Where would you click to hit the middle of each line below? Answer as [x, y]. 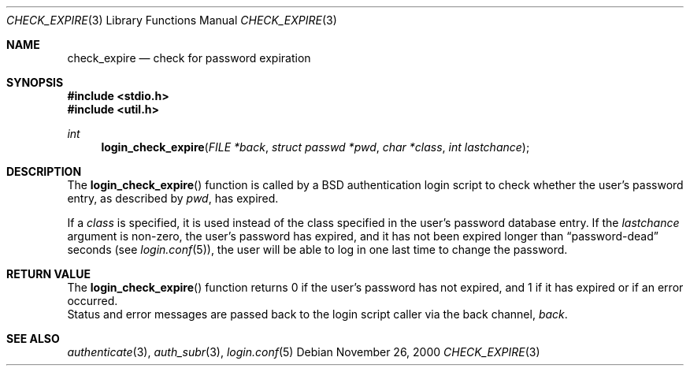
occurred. [93, 301]
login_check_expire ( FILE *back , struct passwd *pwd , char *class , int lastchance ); [315, 147]
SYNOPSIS [35, 82]
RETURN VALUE [48, 274]
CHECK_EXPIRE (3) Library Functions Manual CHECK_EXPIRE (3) [172, 20]
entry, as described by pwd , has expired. [173, 198]
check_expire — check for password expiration [189, 58]
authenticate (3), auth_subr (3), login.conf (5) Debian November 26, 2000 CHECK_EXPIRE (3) [304, 352]
